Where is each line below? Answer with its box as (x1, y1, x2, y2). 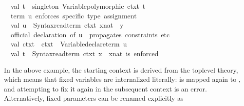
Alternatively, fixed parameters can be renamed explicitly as (4, 93, 184, 103)
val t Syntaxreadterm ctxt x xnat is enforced (10, 48, 159, 58)
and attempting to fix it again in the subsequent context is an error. (4, 83, 207, 93)
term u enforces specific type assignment (10, 10, 137, 20)
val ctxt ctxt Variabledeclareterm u (10, 39, 127, 49)
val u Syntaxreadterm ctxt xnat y (10, 20, 124, 30)
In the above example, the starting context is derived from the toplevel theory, (4, 64, 238, 75)
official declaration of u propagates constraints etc (10, 29, 170, 39)
